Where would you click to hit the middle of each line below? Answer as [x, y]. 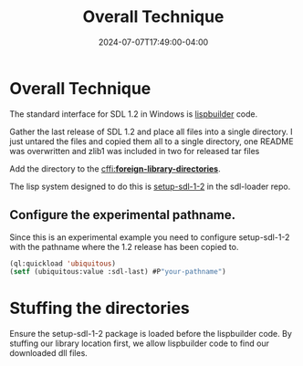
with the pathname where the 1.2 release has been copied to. [124, 246]
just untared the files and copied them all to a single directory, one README [151, 141]
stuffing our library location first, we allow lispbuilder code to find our [139, 343]
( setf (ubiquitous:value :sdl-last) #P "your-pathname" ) [118, 272]
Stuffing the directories [99, 308]
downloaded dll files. [49, 353]
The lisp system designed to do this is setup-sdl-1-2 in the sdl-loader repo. [150, 186]
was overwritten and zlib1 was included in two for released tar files [135, 151]
